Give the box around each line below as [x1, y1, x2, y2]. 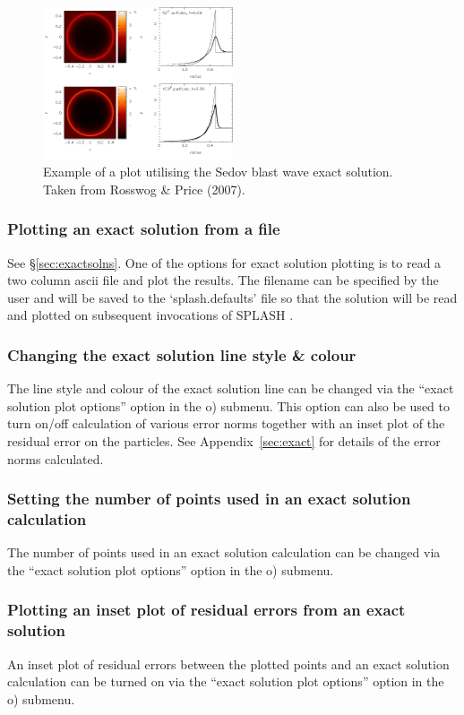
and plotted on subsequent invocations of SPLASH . [7, 306, 294, 324]
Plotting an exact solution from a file [7, 218, 280, 240]
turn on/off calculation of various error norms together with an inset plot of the [7, 414, 445, 433]
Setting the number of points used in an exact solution [7, 487, 411, 510]
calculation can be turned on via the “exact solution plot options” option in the [7, 672, 444, 691]
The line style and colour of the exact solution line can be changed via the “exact [7, 379, 454, 398]
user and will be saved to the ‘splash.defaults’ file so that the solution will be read [7, 288, 458, 306]
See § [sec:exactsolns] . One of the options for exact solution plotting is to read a [7, 253, 442, 271]
